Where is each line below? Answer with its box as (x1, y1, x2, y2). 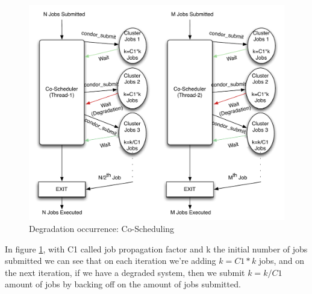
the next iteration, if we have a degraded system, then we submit (5, 266, 245, 278)
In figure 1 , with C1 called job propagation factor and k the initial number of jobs (5, 242, 308, 255)
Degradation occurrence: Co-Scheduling (29, 222, 175, 234)
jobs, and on (258, 254, 304, 267)
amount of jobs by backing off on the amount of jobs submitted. (5, 278, 241, 290)
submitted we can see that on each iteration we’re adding (5, 254, 216, 267)
